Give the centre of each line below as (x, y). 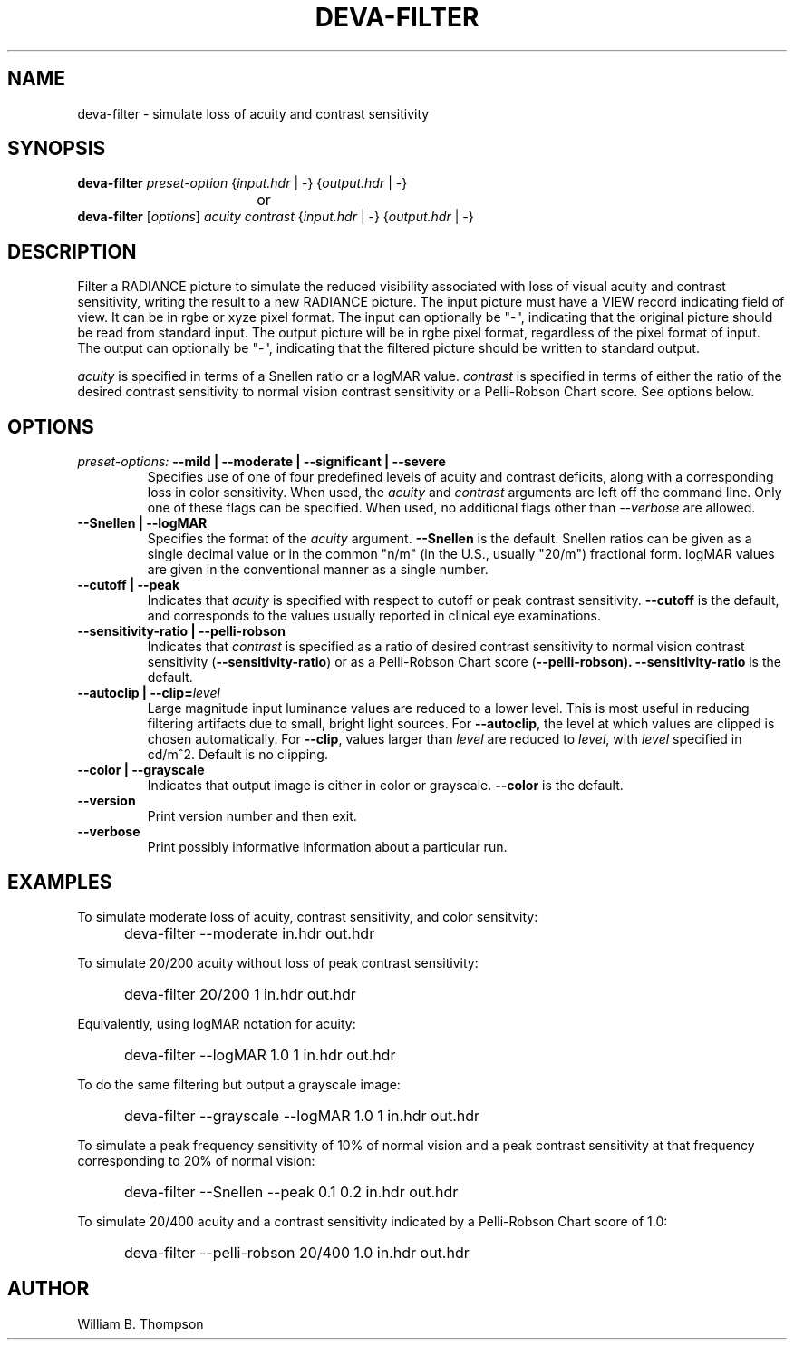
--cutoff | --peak (129, 585)
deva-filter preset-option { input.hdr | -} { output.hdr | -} (242, 183)
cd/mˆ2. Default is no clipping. (237, 755)
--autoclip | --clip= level (149, 693)
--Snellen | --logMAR (142, 523)
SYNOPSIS (57, 149)
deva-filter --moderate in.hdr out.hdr (250, 933)
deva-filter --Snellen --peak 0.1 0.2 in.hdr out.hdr (291, 1191)
